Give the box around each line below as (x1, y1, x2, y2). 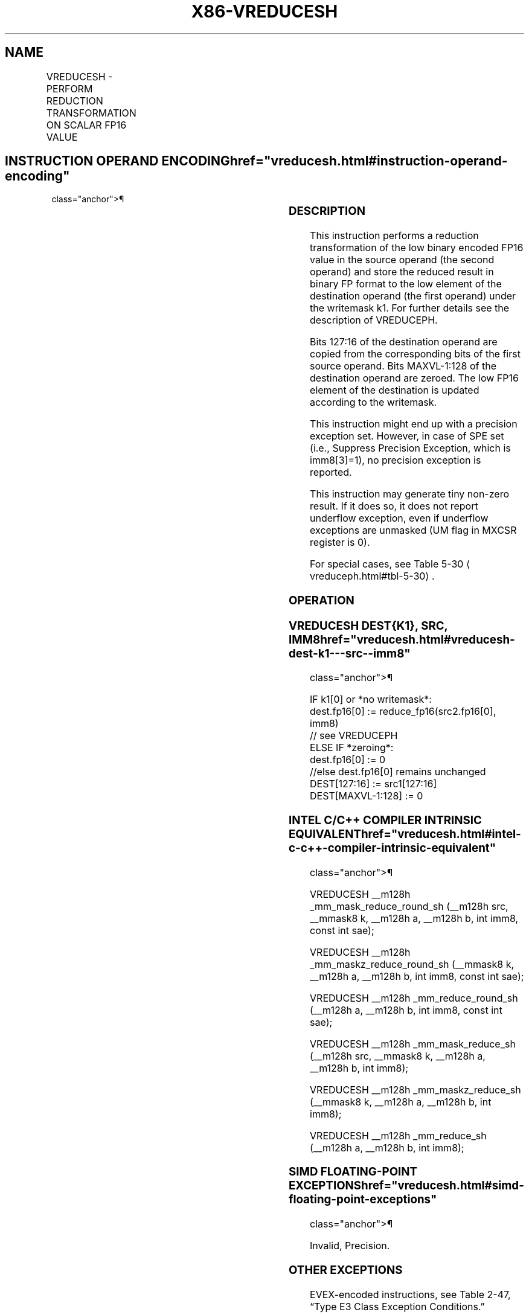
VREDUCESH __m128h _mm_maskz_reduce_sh (310, 1083, 521, 1096)
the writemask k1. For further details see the (310, 302, 510, 315)
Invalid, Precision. (310, 1240, 390, 1252)
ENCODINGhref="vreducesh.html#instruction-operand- (161, 153, 508, 169)
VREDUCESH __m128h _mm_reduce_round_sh (310, 991, 518, 1004)
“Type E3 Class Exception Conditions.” (310, 1300, 485, 1313)
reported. (310, 466, 352, 479)
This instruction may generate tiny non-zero (310, 488, 509, 501)
